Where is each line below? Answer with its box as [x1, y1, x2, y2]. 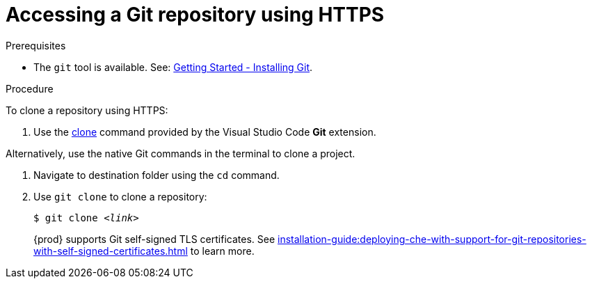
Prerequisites [6, 39, 66, 52]
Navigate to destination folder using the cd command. [33, 168, 280, 181]
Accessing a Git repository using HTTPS [6, 3, 385, 26]
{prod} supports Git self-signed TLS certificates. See [33, 232, 275, 245]
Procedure [6, 82, 54, 95]
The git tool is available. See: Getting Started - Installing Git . [33, 61, 313, 73]
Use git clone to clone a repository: [33, 190, 207, 203]
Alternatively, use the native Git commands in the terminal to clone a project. [6, 147, 355, 159]
